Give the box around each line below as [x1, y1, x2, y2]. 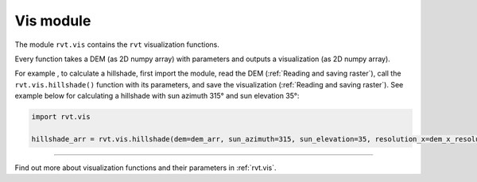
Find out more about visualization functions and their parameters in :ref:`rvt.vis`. [14, 163, 277, 172]
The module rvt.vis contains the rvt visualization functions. [14, 40, 220, 49]
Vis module [14, 12, 91, 29]
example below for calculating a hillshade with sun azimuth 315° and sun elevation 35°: [14, 91, 300, 101]
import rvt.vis [31, 112, 91, 122]
